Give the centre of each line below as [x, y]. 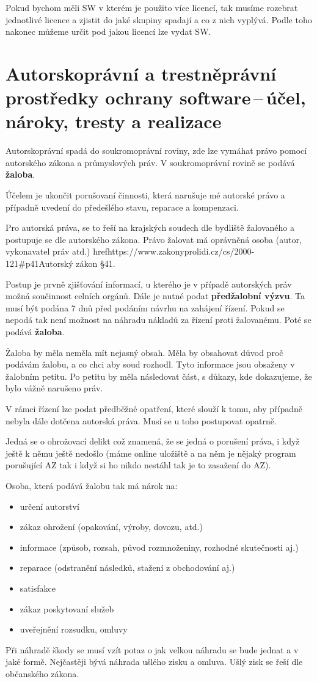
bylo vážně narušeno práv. [54, 388]
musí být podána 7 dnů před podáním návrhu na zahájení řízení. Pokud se [145, 307]
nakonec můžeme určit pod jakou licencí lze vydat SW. [108, 31]
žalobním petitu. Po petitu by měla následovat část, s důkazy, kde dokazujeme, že [159, 376]
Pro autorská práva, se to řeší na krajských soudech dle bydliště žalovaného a [150, 227]
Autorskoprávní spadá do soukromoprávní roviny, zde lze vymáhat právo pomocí [156, 151]
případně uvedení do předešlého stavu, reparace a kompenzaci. [122, 207]
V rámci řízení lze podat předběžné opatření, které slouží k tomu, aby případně [154, 408]
